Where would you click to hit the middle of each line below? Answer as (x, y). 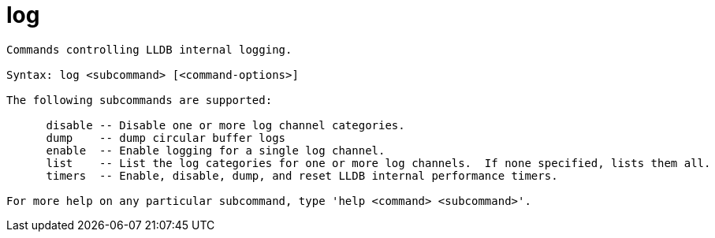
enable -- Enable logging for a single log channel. (216, 150)
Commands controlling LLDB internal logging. (149, 49)
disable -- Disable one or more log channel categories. (225, 125)
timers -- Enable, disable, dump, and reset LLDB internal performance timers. (302, 175)
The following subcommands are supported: (140, 100)
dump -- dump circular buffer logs (166, 138)
